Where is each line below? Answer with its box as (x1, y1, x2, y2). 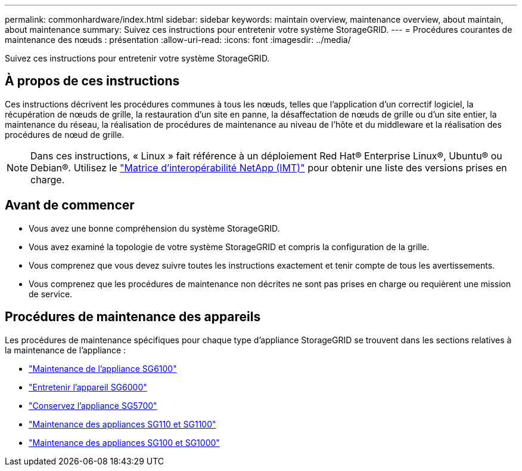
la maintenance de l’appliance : (5, 344, 126, 355)
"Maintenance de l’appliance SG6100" (29, 363, 177, 374)
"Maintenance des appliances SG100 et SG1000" (29, 437, 220, 448)
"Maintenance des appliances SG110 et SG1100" (29, 418, 216, 429)
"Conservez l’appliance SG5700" (29, 400, 157, 411)
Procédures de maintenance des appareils (5, 309, 261, 325)
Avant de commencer (5, 198, 135, 213)
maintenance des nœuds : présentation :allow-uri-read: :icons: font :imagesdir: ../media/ (5, 35, 351, 45)
